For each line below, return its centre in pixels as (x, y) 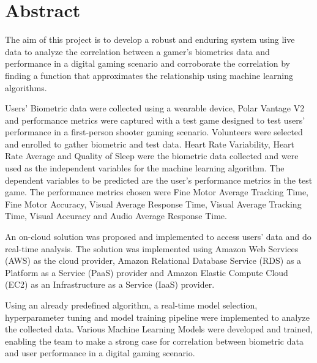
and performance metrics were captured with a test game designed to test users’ (155, 120)
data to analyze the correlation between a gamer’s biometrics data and (137, 51)
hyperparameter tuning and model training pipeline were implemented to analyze (158, 317)
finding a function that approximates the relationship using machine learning (149, 75)
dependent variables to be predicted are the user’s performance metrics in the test (159, 180)
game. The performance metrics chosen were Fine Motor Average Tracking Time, (157, 192)
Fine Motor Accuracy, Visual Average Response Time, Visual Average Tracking (153, 204)
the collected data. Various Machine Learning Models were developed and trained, (159, 329)
